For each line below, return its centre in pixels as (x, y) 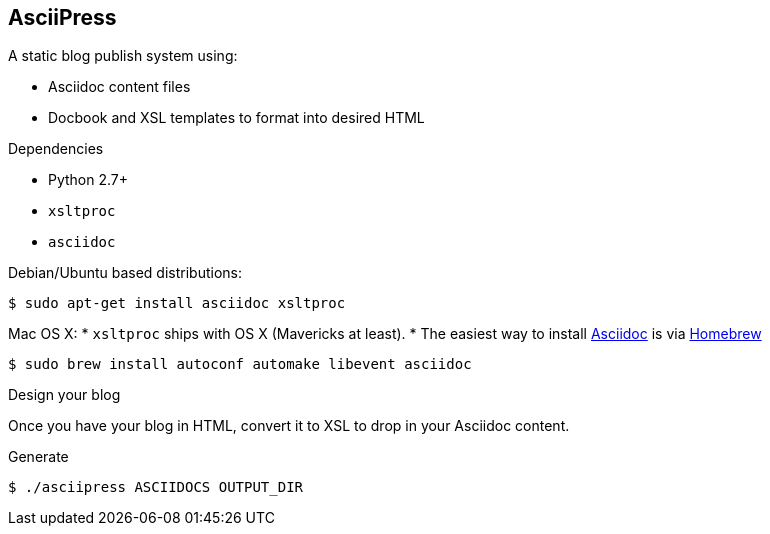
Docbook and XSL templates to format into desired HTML (236, 118)
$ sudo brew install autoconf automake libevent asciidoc (240, 364)
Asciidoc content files (119, 87)
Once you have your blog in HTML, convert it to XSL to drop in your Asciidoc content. (289, 426)
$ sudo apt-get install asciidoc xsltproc (177, 303)
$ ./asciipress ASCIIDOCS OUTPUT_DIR (156, 487)
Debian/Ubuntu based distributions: (125, 273)
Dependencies (56, 149)
